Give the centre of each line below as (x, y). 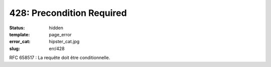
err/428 (57, 48)
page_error (60, 34)
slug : (15, 48)
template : (20, 34)
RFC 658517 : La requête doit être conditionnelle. (60, 58)
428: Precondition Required (68, 13)
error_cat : (20, 42)
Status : (17, 28)
